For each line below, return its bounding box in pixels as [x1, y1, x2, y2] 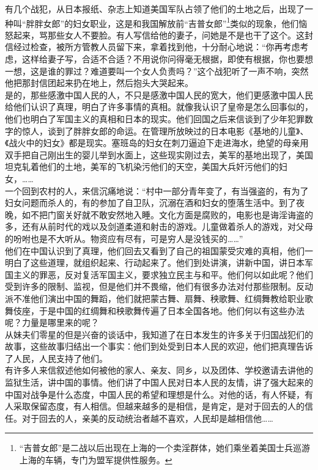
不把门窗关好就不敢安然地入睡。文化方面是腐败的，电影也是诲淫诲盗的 [30, 208, 313, 221]
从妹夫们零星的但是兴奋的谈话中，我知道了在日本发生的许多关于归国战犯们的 [5, 328, 313, 340]
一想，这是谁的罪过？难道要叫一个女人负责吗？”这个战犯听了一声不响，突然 [5, 64, 309, 77]
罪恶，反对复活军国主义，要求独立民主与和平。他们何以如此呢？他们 [39, 268, 313, 281]
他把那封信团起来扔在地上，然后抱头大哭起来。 [5, 76, 193, 89]
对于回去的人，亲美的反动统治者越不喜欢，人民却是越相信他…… [21, 411, 273, 424]
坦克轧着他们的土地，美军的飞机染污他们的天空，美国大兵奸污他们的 [5, 160, 279, 173]
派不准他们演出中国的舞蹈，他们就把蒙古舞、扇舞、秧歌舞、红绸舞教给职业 [5, 292, 305, 304]
